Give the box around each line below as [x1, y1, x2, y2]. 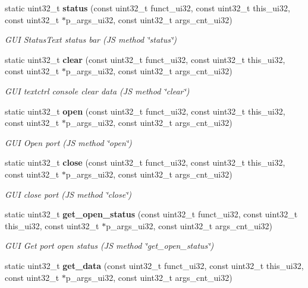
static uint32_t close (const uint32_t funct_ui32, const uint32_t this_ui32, [5, 156, 285, 169]
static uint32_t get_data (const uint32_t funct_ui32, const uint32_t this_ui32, [5, 259, 304, 271]
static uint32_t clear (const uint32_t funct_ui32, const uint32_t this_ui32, [5, 53, 285, 65]
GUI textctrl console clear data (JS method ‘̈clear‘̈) [5, 84, 190, 97]
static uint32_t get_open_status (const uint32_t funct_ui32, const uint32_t [5, 208, 298, 220]
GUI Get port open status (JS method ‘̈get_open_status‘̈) [5, 239, 214, 252]
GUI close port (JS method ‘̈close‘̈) [5, 188, 132, 200]
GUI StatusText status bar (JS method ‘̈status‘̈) [5, 33, 177, 46]
